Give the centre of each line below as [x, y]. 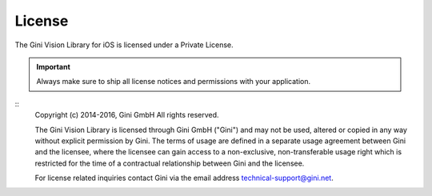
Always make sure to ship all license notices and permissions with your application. [174, 82]
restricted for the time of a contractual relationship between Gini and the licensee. [170, 163]
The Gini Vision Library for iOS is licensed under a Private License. [124, 45]
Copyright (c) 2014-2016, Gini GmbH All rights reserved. [127, 115]
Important [54, 66]
